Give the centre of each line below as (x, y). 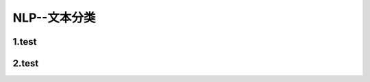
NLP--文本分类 (54, 18)
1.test (25, 42)
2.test (26, 63)
